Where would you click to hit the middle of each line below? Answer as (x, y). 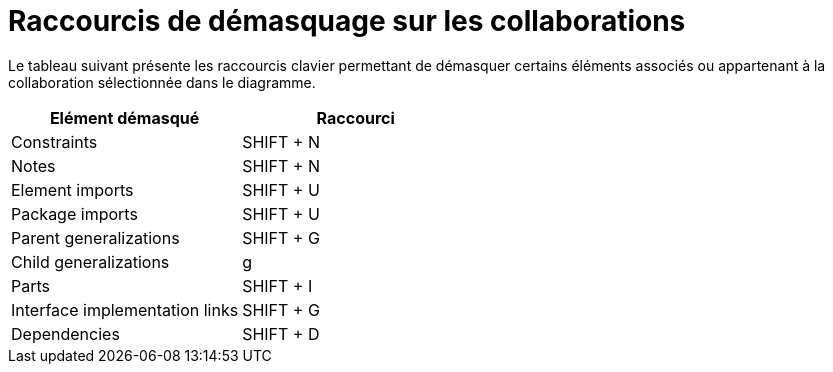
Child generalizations (90, 261)
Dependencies (65, 333)
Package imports (74, 213)
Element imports (72, 189)
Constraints (54, 141)
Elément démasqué (124, 117)
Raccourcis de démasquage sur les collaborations (347, 21)
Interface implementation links (125, 309)
